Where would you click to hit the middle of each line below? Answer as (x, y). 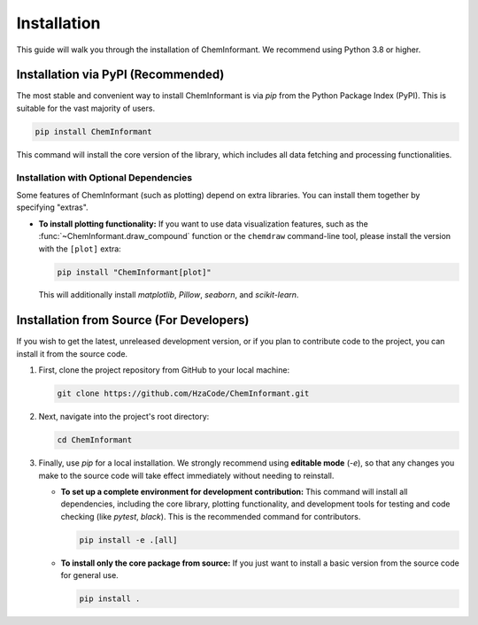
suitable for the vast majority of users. (85, 108)
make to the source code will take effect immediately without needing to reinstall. (186, 475)
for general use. (89, 575)
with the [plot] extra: (80, 249)
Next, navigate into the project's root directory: (124, 417)
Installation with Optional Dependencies (104, 177)
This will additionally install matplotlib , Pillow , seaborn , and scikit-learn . (169, 295)
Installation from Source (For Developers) (133, 320)
